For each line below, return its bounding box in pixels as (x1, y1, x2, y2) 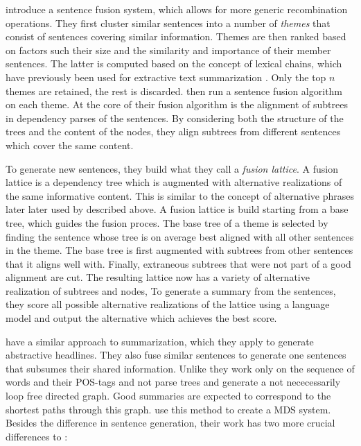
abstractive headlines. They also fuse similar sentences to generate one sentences (6, 348, 346, 362)
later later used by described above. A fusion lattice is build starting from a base (6, 202, 349, 216)
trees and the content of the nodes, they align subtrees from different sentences (6, 124, 341, 139)
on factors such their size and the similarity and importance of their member (6, 42, 331, 57)
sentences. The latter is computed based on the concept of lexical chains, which (6, 56, 342, 71)
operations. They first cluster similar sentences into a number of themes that (6, 15, 331, 30)
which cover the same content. (6, 137, 134, 152)
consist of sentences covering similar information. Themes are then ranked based (6, 29, 346, 44)
